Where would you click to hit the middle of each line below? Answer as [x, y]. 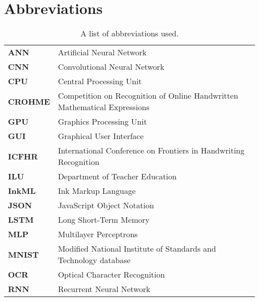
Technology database [94, 260]
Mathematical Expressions [104, 107]
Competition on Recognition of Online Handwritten [148, 96]
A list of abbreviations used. [129, 33]
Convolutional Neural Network [111, 67]
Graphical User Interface [101, 136]
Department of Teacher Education [117, 176]
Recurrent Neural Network [104, 289]
